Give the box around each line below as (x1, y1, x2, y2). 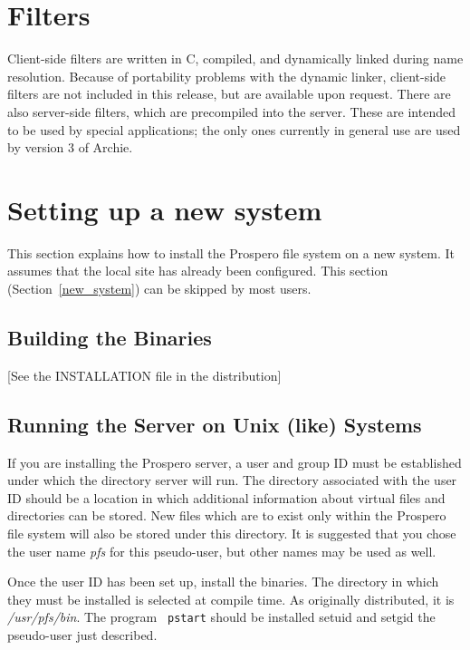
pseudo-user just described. (7, 626, 158, 644)
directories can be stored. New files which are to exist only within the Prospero (7, 506, 446, 525)
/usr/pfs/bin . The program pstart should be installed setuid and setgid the (7, 607, 436, 626)
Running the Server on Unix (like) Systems (7, 410, 422, 438)
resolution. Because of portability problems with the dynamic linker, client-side (7, 66, 446, 85)
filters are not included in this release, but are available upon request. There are (7, 84, 451, 103)
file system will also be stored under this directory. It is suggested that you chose (7, 523, 456, 542)
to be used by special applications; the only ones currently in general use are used (7, 120, 461, 139)
